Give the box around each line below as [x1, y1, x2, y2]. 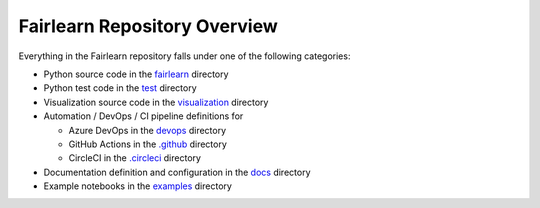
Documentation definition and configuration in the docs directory [43, 166, 311, 178]
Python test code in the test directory [43, 82, 197, 94]
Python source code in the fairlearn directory [43, 68, 229, 80]
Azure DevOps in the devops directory [68, 124, 227, 136]
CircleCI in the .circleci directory [68, 152, 202, 164]
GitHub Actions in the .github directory [68, 138, 227, 150]
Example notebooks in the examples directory [43, 180, 232, 192]
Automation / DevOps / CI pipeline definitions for [43, 110, 244, 122]
